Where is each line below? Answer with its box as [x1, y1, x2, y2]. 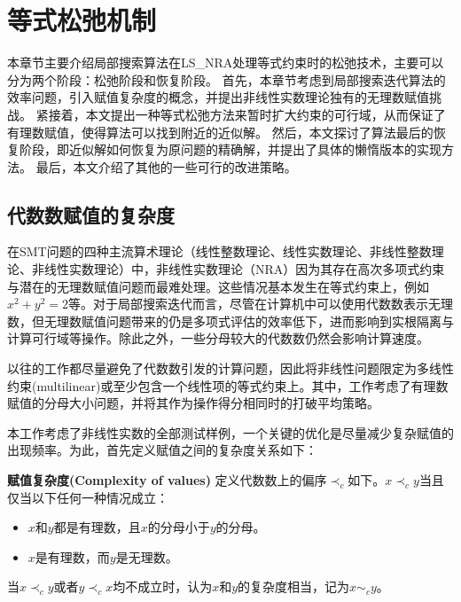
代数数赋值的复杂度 [7, 200, 175, 228]
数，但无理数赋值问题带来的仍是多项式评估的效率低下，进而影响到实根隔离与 [7, 311, 454, 330]
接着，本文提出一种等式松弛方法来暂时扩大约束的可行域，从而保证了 [48, 105, 446, 123]
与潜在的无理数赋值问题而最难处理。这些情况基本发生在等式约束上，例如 [7, 277, 429, 295]
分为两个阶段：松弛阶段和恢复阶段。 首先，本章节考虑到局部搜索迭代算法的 [7, 70, 446, 89]
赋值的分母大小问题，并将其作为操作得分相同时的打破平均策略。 [7, 394, 379, 412]
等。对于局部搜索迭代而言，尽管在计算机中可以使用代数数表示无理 [68, 294, 454, 313]
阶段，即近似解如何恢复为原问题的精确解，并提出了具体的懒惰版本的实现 [19, 140, 441, 159]
